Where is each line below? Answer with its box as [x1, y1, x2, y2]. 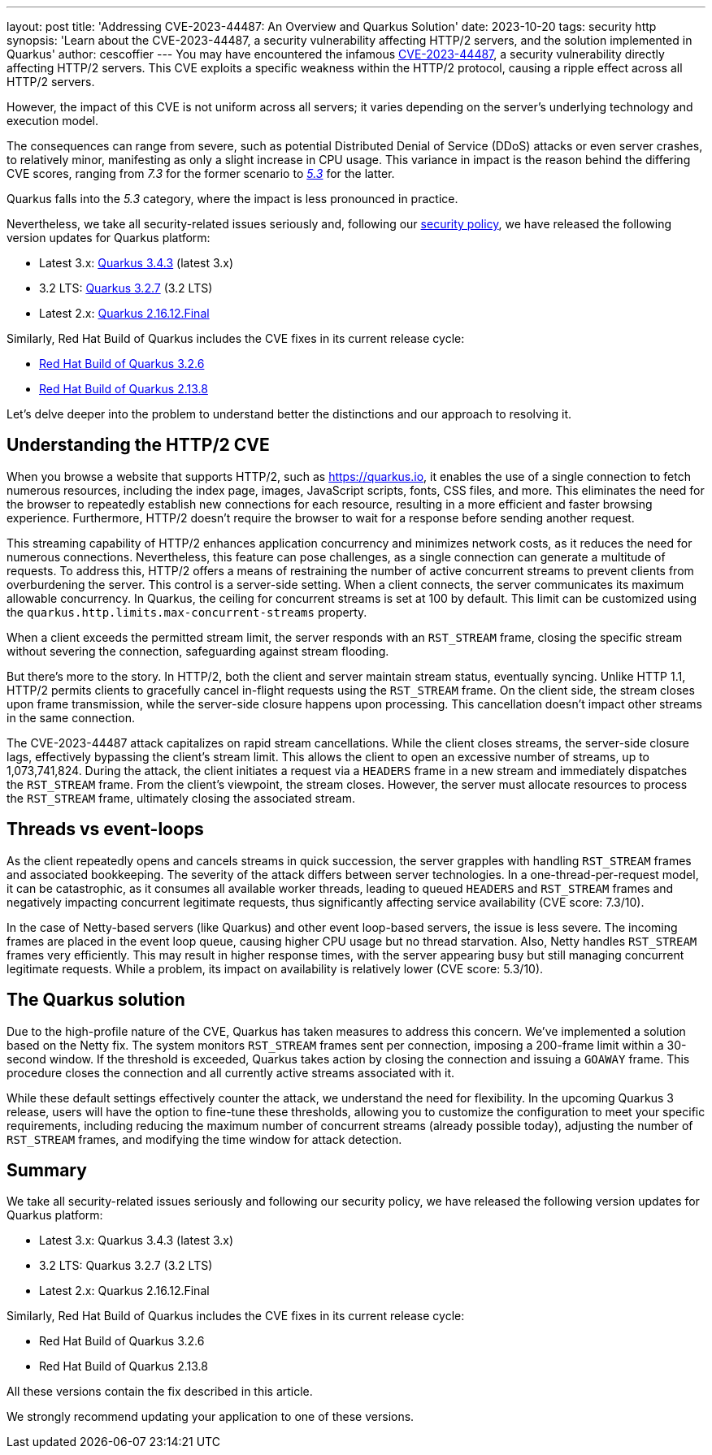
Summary [7, 1159, 87, 1180]
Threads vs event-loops [7, 819, 204, 840]
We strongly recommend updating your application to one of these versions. [7, 1410, 415, 1424]
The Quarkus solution [7, 989, 185, 1011]
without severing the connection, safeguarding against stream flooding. [7, 643, 389, 658]
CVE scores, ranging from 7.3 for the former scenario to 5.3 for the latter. [7, 167, 395, 180]
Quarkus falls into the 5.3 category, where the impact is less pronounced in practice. [7, 192, 458, 206]
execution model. [7, 114, 99, 128]
